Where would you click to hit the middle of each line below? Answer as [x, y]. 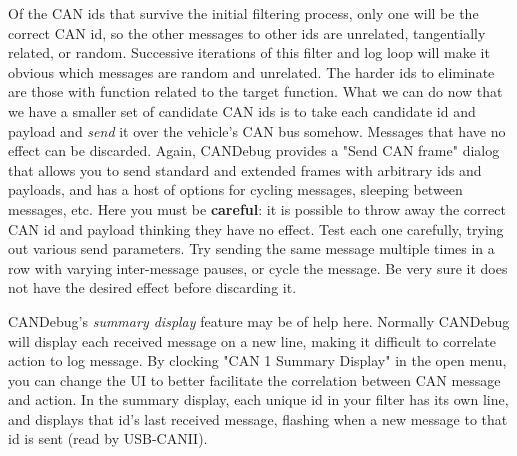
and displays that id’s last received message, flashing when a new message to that [258, 418]
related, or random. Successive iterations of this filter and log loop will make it [249, 52]
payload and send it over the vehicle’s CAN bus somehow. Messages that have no [257, 130]
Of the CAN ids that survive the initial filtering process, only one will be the [243, 13]
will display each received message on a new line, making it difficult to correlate [252, 340]
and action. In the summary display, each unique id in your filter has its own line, [258, 399]
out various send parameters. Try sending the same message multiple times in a [251, 248]
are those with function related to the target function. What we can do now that [255, 91]
